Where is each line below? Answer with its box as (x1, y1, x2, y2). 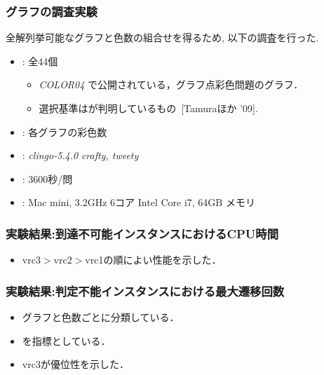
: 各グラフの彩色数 (22, 124, 107, 139)
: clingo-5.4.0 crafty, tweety (22, 148, 139, 163)
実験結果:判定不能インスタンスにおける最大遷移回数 (6, 282, 285, 299)
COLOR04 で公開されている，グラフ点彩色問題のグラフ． (39, 77, 304, 92)
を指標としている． (22, 333, 111, 348)
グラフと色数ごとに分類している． (22, 310, 180, 324)
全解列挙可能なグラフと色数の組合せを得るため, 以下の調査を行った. (6, 30, 319, 45)
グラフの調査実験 (6, 2, 97, 20)
